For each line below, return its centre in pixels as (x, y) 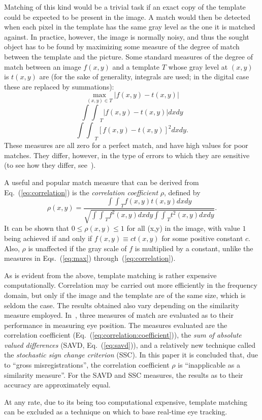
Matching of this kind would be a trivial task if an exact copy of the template (125, 7)
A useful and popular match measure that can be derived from (102, 182)
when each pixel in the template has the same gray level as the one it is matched (130, 27)
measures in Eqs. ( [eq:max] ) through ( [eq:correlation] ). (90, 258)
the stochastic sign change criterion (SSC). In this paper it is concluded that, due (131, 355)
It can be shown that (37, 228)
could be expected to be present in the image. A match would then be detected (127, 17)
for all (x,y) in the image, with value (183, 228)
